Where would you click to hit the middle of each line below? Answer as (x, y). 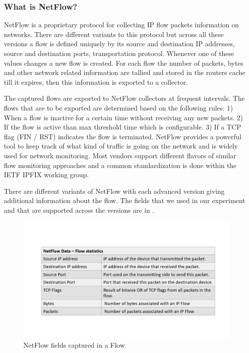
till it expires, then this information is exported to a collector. (96, 82)
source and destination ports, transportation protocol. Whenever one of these (119, 53)
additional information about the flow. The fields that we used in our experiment (125, 200)
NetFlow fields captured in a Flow (74, 344)
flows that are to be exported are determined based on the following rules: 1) (118, 107)
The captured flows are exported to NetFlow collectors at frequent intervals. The (124, 98)
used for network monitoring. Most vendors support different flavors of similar (120, 155)
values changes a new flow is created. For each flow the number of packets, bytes (124, 63)
